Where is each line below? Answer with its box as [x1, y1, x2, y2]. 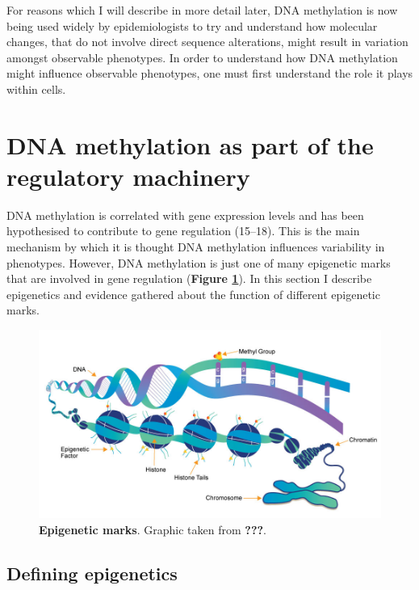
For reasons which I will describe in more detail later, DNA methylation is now [6, 2, 398, 18]
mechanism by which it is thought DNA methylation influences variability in [6, 238, 385, 255]
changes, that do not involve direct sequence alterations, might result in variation [6, 33, 409, 50]
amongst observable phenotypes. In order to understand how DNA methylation [6, 48, 398, 65]
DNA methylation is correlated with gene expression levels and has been [6, 206, 364, 223]
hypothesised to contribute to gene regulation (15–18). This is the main [6, 222, 360, 239]
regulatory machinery [6, 159, 250, 192]
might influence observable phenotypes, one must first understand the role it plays [6, 65, 413, 82]
